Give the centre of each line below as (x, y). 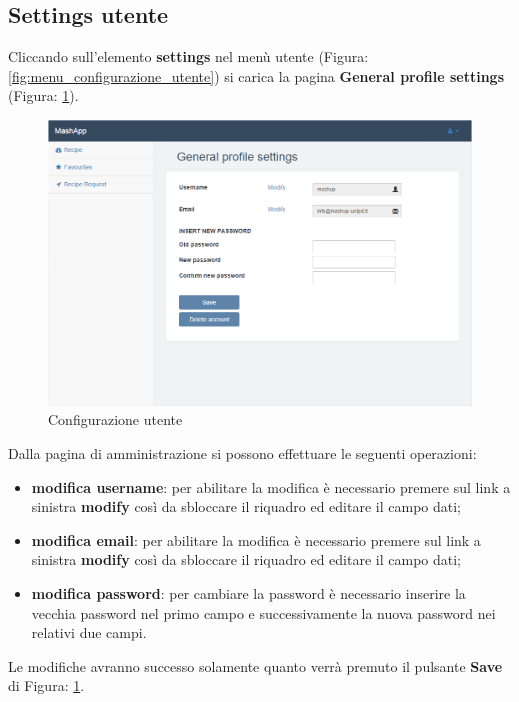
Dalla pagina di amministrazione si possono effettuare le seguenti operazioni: (242, 453)
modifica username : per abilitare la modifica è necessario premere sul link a (271, 486)
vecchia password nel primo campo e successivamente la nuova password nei (263, 612)
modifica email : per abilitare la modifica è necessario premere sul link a (256, 539)
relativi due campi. (89, 632)
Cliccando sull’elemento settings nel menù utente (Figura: (188, 56)
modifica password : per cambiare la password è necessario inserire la (248, 593)
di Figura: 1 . (46, 685)
